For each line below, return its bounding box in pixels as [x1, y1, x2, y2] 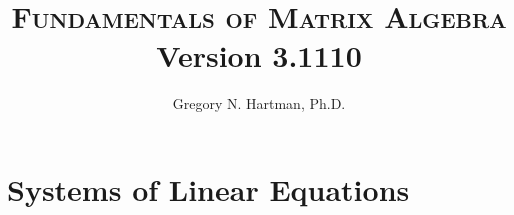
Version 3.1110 [156, 35, 362, 76]
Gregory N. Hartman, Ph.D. [172, 93, 346, 114]
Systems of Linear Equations [7, 168, 410, 209]
